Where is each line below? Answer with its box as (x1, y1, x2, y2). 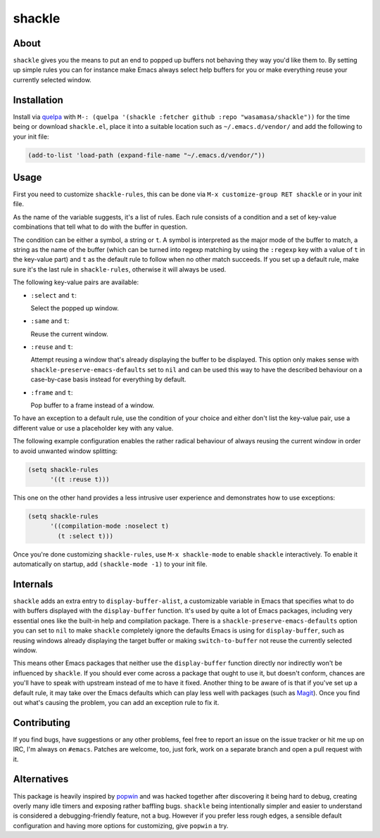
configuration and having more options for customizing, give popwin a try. (13, 821, 229, 830)
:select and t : (30, 291, 77, 299)
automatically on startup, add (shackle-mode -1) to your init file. (13, 560, 208, 569)
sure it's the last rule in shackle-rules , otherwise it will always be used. (13, 265, 227, 274)
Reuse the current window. (30, 329, 108, 338)
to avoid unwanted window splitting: (13, 447, 118, 455)
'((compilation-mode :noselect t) (50, 522, 169, 531)
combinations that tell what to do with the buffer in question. (13, 222, 188, 231)
